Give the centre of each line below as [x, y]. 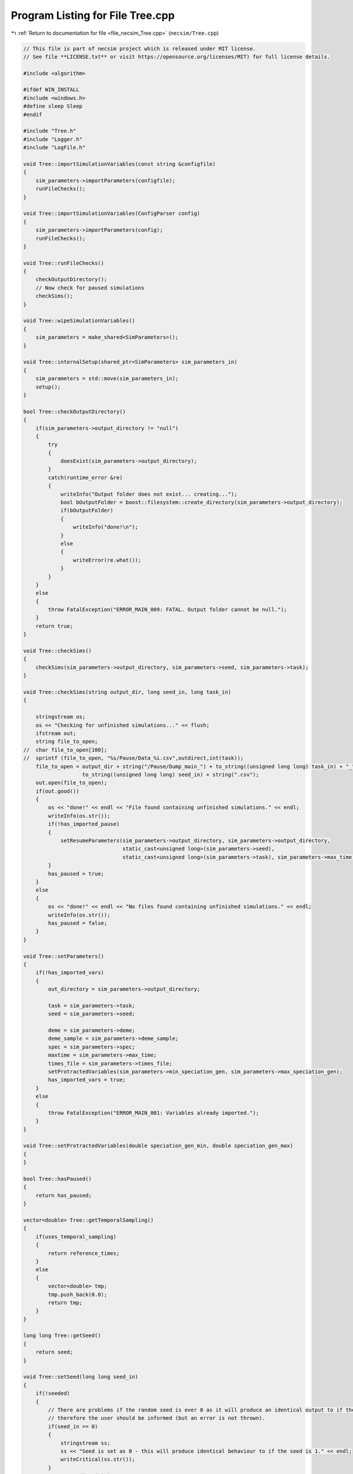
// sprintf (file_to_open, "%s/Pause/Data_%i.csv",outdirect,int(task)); [134, 758]
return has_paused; [64, 1195]
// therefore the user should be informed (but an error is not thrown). [157, 1418]
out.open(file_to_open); [71, 783]
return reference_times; [84, 1253]
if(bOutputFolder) [87, 511]
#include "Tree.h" [50, 131]
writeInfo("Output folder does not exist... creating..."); [149, 494]
